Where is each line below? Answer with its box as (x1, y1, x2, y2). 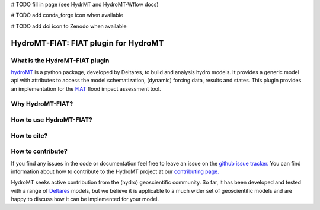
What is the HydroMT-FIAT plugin (11, 56, 110, 65)
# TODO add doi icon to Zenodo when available (11, 23, 127, 30)
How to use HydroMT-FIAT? (11, 116, 93, 124)
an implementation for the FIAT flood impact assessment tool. (11, 85, 161, 92)
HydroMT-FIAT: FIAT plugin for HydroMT (11, 38, 164, 48)
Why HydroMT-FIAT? (11, 100, 73, 108)
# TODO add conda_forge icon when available (11, 12, 124, 19)
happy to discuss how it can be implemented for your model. (11, 196, 159, 203)
